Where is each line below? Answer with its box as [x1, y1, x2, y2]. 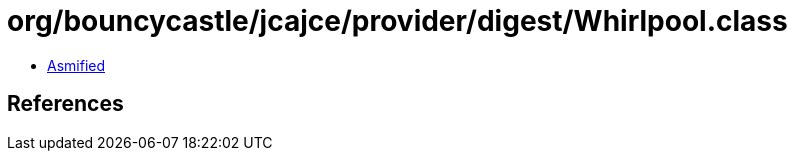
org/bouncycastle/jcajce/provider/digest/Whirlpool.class [7, 4, 788, 38]
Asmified [47, 56, 106, 74]
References [7, 91, 124, 117]
